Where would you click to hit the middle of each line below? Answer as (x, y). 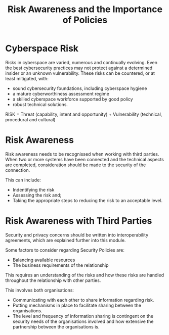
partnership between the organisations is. (56, 326)
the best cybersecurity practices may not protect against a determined (79, 68)
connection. (18, 170)
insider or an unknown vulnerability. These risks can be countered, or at (80, 73)
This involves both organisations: (40, 290)
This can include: (23, 180)
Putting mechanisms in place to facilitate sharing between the (77, 305)
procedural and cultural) (30, 119)
